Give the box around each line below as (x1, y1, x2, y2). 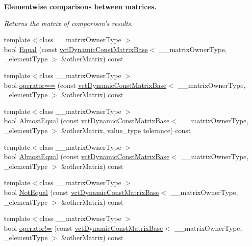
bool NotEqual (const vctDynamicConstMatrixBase (4, 187, 159, 197)
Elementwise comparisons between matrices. (4, 1, 157, 11)
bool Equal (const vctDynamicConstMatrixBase (4, 44, 148, 54)
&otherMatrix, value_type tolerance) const (61, 125, 191, 135)
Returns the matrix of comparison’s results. (4, 18, 133, 28)
